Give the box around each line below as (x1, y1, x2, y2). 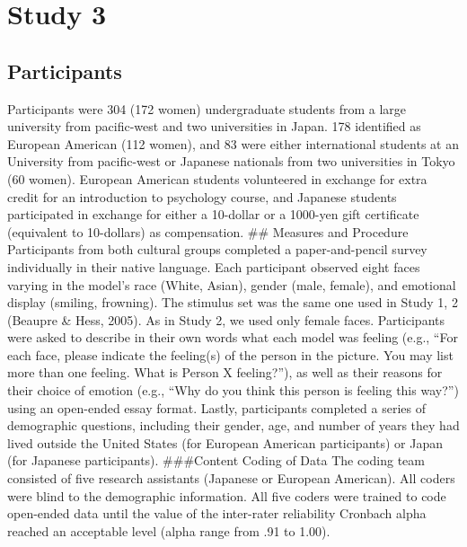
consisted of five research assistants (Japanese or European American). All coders (7, 469, 455, 488)
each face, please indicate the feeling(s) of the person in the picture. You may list (7, 345, 454, 364)
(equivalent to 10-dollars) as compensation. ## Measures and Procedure (7, 222, 409, 241)
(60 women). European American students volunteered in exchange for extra (7, 169, 427, 188)
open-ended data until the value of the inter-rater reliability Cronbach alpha (7, 504, 427, 523)
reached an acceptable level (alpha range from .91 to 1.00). (7, 521, 330, 540)
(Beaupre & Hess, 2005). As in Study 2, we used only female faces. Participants (7, 310, 445, 329)
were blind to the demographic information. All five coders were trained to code (7, 486, 446, 505)
